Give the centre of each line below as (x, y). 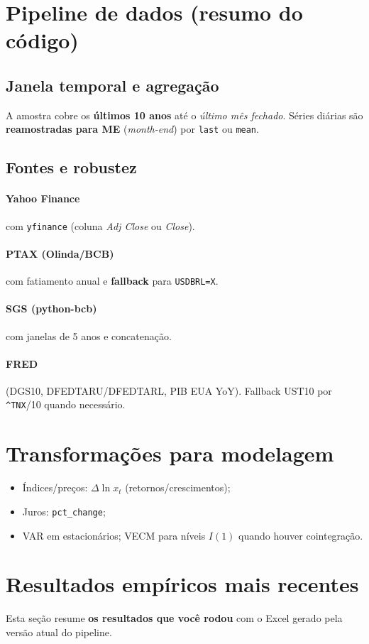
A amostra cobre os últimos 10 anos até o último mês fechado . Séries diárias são (184, 115)
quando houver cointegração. (301, 535)
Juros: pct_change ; (64, 511)
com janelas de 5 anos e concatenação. (89, 335)
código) (42, 40)
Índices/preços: (55, 487)
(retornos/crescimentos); (178, 487)
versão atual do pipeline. (59, 632)
